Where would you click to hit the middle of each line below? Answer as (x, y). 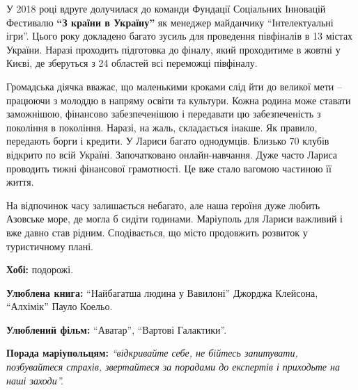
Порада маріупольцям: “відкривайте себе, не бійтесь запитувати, (152, 353)
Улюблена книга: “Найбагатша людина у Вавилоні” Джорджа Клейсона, (162, 292)
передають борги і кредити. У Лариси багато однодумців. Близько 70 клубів (168, 141)
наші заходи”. (35, 380)
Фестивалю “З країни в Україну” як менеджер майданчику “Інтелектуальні (170, 22)
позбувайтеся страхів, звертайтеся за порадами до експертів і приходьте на (173, 367)
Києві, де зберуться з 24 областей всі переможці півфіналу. (132, 63)
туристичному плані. (50, 246)
